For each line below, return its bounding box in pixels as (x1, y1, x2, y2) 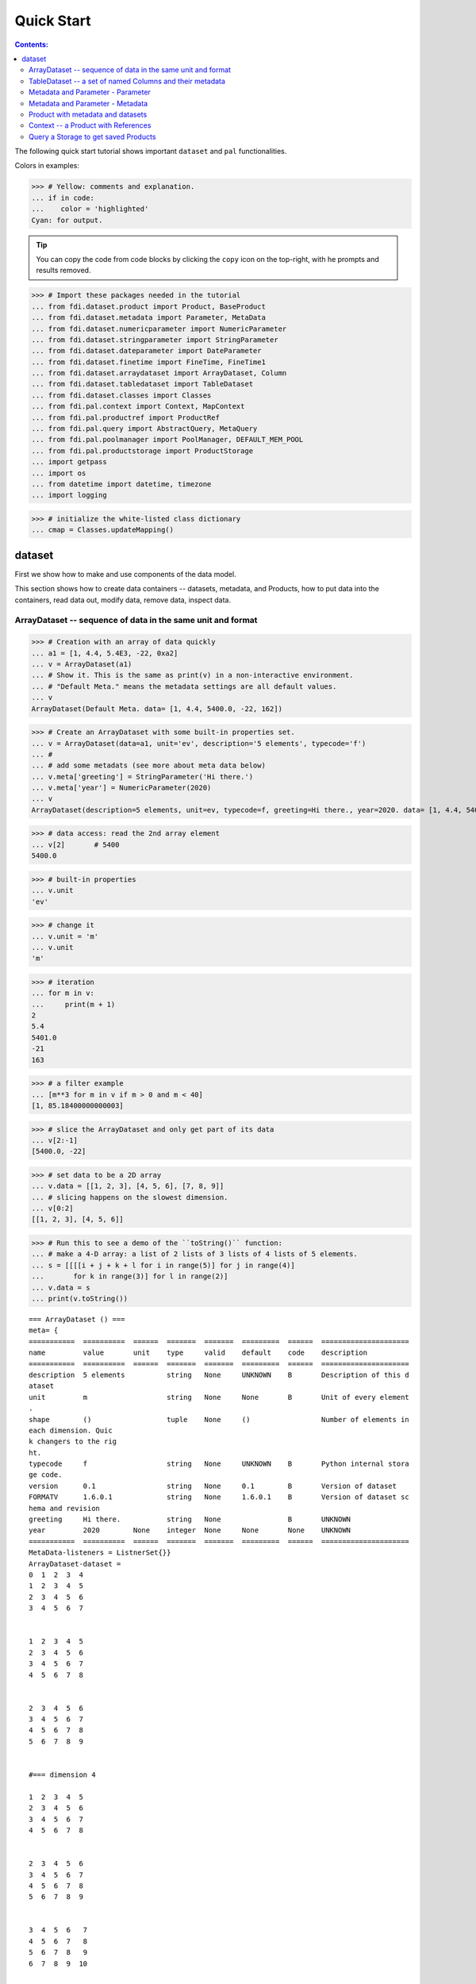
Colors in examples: (14, 161, 79, 171)
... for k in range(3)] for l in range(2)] (31, 1272, 228, 1281)
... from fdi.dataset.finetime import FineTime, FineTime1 (31, 357, 266, 367)
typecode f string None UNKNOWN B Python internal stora (29, 1459, 410, 1468)
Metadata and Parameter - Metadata (29, 98, 148, 108)
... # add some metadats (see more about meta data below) (31, 761, 266, 770)
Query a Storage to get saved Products (29, 132, 156, 141)
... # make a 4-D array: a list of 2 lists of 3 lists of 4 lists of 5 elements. (31, 1250, 359, 1259)
